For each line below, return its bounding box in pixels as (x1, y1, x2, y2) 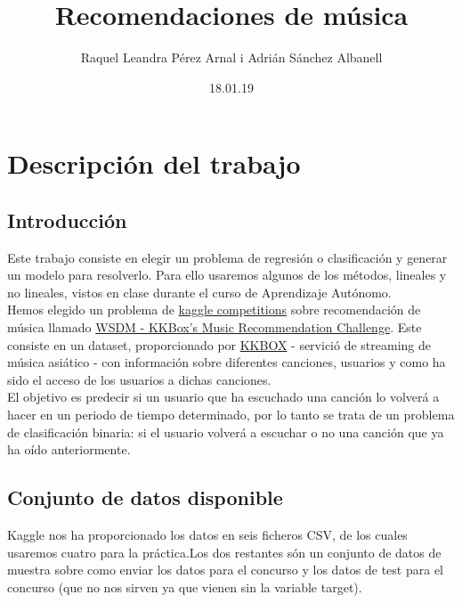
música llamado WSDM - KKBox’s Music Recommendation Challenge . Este (7, 318, 422, 337)
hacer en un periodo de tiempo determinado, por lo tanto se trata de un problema (7, 405, 455, 424)
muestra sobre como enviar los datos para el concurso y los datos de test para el (7, 560, 443, 579)
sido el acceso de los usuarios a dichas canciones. (7, 370, 272, 388)
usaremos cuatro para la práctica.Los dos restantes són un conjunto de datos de (7, 542, 442, 561)
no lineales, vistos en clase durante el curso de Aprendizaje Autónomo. (7, 282, 392, 301)
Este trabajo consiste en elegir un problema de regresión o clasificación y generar (7, 248, 448, 266)
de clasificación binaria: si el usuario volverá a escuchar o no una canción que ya (7, 422, 444, 441)
